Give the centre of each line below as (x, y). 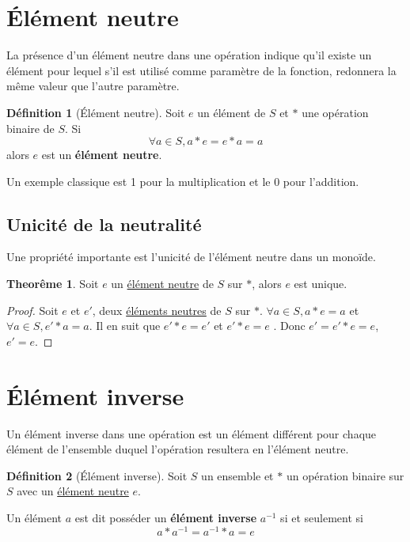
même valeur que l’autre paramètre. (93, 86)
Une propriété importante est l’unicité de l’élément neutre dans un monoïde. (191, 257)
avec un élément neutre (73, 491)
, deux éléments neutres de (157, 310)
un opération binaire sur (345, 475)
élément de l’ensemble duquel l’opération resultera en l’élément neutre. (178, 449)
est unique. (321, 284)
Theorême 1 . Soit (53, 284)
